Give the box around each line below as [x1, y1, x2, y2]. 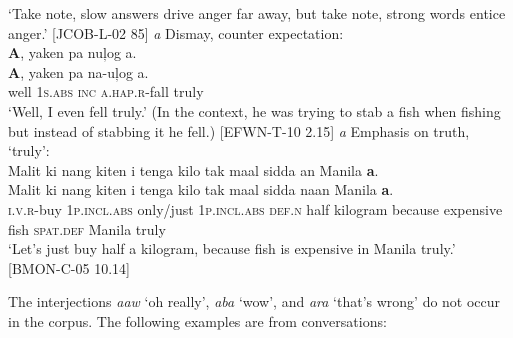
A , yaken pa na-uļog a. [8, 61, 149, 82]
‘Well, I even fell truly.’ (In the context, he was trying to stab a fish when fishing [8, 100, 501, 121]
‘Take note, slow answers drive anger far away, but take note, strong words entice [8, 3, 506, 23]
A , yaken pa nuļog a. [8, 42, 137, 63]
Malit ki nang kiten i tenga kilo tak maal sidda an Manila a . [8, 159, 379, 180]
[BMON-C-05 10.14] [8, 257, 130, 278]
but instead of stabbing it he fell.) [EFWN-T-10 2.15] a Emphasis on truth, [8, 120, 470, 141]
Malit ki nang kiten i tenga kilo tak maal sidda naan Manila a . [8, 179, 394, 200]
